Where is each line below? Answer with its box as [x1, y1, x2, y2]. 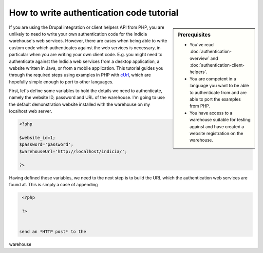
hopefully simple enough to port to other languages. [9, 78, 114, 85]
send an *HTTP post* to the [19, 229, 86, 234]
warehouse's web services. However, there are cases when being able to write [9, 38, 168, 44]
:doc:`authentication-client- [189, 62, 244, 68]
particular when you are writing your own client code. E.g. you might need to [9, 52, 163, 58]
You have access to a [189, 110, 233, 116]
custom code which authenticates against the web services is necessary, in [9, 44, 161, 51]
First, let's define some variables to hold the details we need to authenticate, [9, 88, 163, 94]
